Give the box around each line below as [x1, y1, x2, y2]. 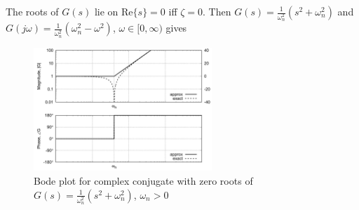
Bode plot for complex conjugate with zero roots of [34, 173, 253, 188]
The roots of [6, 4, 59, 18]
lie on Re [94, 4, 133, 18]
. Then [203, 4, 231, 18]
